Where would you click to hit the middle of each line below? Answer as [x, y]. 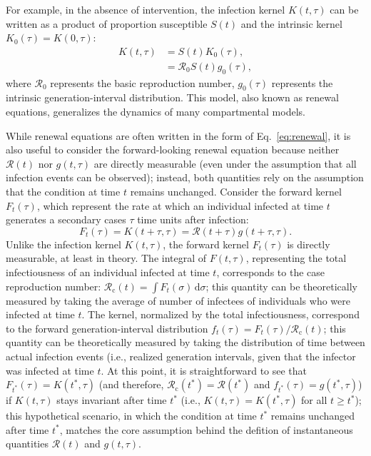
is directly [309, 244]
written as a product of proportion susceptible [107, 23]
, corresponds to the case [270, 272]
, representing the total [296, 258]
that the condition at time [63, 191]
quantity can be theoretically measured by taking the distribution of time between [185, 342]
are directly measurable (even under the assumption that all [225, 163]
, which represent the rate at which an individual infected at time [180, 205]
